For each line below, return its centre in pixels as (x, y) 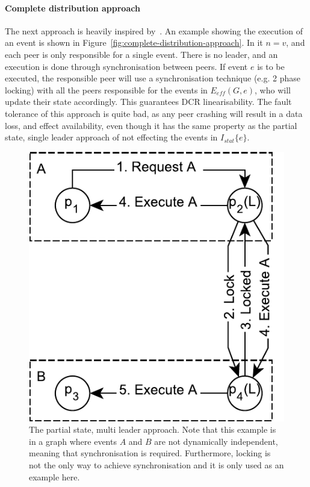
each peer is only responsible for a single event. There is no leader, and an (141, 54)
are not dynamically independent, (216, 441)
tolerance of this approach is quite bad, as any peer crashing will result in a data (154, 113)
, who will (273, 90)
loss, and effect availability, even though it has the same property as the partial (151, 125)
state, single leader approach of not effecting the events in (111, 137)
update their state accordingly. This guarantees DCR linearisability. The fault (148, 102)
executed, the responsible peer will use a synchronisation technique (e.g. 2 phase (153, 78)
